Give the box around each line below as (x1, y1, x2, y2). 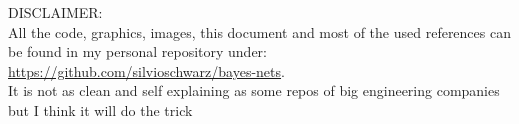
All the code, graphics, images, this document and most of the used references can (8, 21, 511, 42)
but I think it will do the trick (8, 99, 193, 120)
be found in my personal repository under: (8, 41, 267, 62)
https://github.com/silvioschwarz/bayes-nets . (8, 60, 285, 81)
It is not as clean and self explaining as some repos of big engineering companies (8, 80, 500, 101)
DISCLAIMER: (8, 2, 103, 22)
